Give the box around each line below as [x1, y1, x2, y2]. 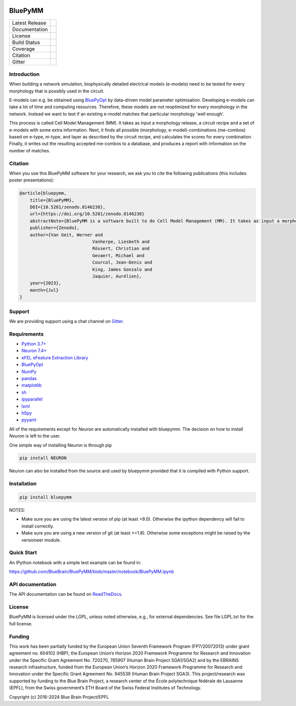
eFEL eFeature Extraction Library [21, 354, 88, 360]
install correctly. [21, 523, 54, 529]
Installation [9, 480, 37, 487]
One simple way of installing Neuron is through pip [9, 442, 112, 448]
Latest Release [12, 19, 46, 26]
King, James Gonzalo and [92, 266, 152, 272]
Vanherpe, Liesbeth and [92, 239, 150, 245]
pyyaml [21, 417, 37, 423]
